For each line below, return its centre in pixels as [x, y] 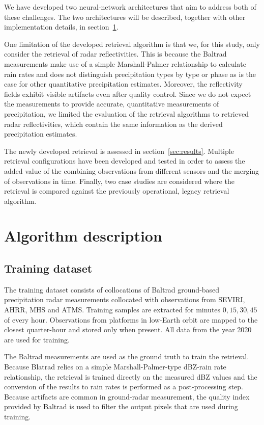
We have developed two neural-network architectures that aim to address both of [130, 7]
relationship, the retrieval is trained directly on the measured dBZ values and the [131, 376]
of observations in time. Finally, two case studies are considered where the [120, 181]
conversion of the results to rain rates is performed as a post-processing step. [124, 387]
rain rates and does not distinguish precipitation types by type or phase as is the [130, 74]
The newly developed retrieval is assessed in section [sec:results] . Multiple [119, 151]
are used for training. [37, 339]
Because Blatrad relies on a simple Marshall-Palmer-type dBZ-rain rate [115, 367]
